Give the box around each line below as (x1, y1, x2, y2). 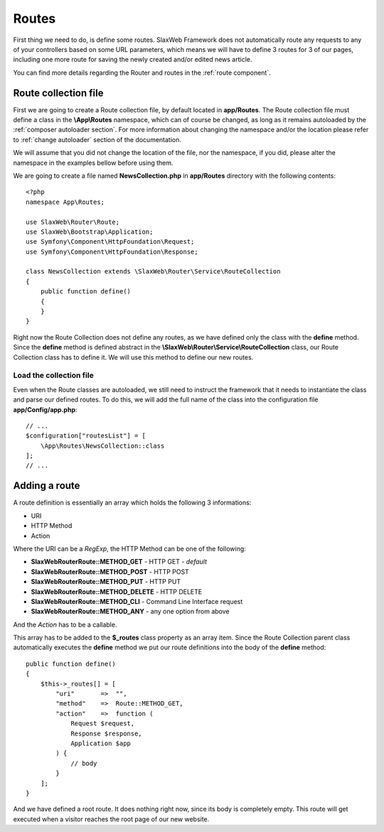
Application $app (70, 739, 132, 747)
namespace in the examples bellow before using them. (13, 158, 174, 167)
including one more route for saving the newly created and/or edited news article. (13, 55, 252, 64)
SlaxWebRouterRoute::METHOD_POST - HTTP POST (31, 567, 190, 576)
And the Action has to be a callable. (13, 620, 117, 629)
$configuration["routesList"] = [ (26, 432, 146, 440)
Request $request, (70, 720, 135, 728)
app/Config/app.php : (13, 405, 78, 414)
